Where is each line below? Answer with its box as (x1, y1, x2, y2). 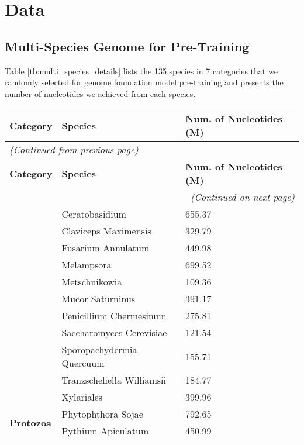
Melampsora (61, 258, 112, 272)
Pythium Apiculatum (61, 424, 149, 438)
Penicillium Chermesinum (61, 309, 167, 323)
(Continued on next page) (191, 190, 295, 204)
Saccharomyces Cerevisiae (61, 326, 167, 340)
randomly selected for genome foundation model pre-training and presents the (5, 76, 284, 88)
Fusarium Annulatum (61, 241, 150, 255)
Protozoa (9, 415, 52, 429)
